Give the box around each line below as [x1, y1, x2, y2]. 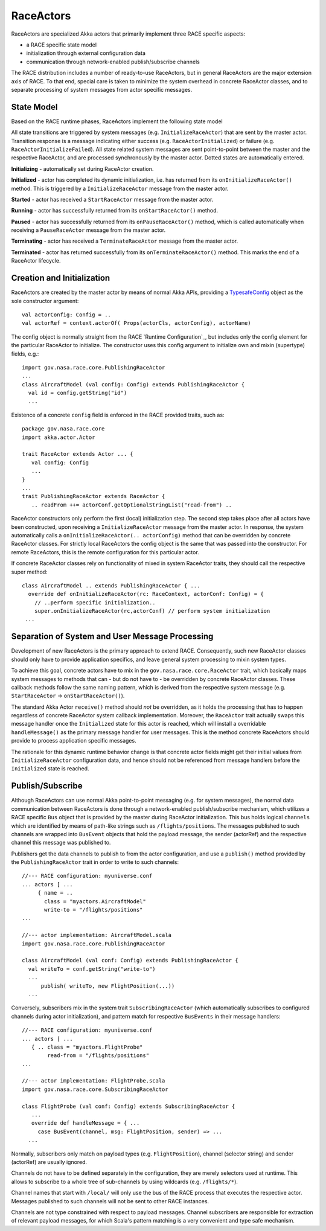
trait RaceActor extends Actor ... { [22, 450, 134, 458]
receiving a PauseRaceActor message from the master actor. [11, 226, 166, 234]
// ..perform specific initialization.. [34, 599, 156, 606]
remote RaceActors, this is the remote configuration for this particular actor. [11, 548, 199, 555]
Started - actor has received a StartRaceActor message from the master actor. [11, 196, 214, 203]
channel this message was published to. [11, 839, 111, 846]
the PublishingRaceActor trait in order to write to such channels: [11, 859, 179, 866]
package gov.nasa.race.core [22, 426, 105, 432]
